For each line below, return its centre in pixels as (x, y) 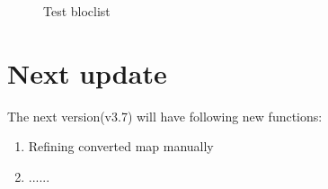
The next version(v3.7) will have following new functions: (165, 116)
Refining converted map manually (121, 146)
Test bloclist (77, 11)
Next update (87, 72)
